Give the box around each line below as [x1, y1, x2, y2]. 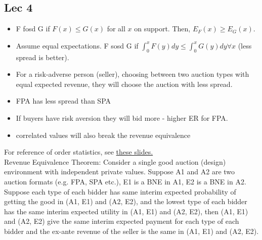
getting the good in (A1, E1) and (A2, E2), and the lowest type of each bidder [4, 196, 247, 207]
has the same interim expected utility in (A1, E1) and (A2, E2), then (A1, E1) [4, 206, 248, 216]
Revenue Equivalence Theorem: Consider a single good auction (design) [4, 156, 226, 167]
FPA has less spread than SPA [16, 95, 111, 106]
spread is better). [16, 52, 69, 62]
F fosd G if [16, 23, 50, 34]
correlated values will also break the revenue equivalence [16, 129, 191, 140]
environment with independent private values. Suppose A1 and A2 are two [4, 166, 235, 177]
